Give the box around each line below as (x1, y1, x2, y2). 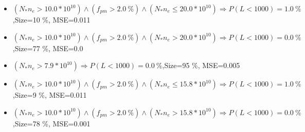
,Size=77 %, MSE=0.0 (12, 42, 83, 53)
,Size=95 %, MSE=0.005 (162, 60, 240, 71)
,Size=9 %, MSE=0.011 (12, 90, 87, 100)
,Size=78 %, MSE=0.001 (12, 118, 91, 128)
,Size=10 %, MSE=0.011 (12, 14, 91, 25)
